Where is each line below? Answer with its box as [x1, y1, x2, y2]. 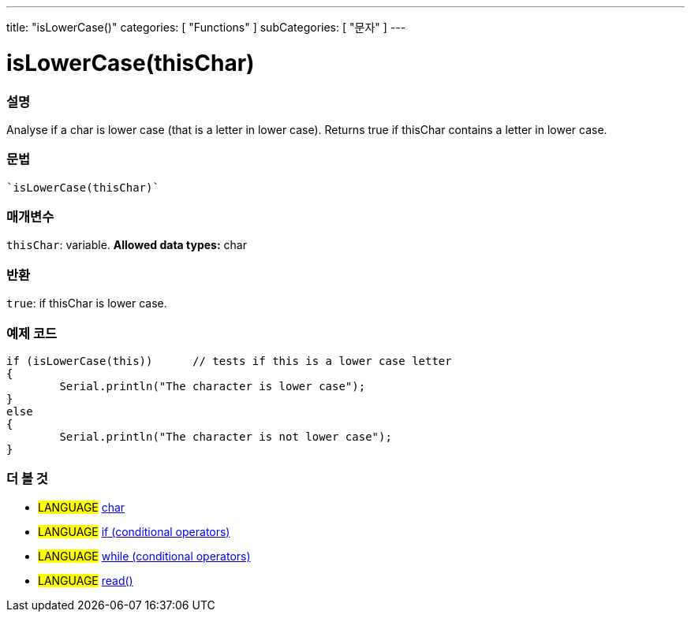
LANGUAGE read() [38, 573, 133, 587]
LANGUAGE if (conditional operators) [38, 524, 230, 538]
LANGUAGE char [38, 500, 125, 514]
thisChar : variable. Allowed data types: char [6, 238, 247, 252]
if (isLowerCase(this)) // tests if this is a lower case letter [6, 354, 452, 367]
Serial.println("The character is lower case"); [59, 379, 366, 393]
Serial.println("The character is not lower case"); [59, 430, 392, 443]
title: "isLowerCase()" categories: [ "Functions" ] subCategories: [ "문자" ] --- [6, 20, 406, 34]
